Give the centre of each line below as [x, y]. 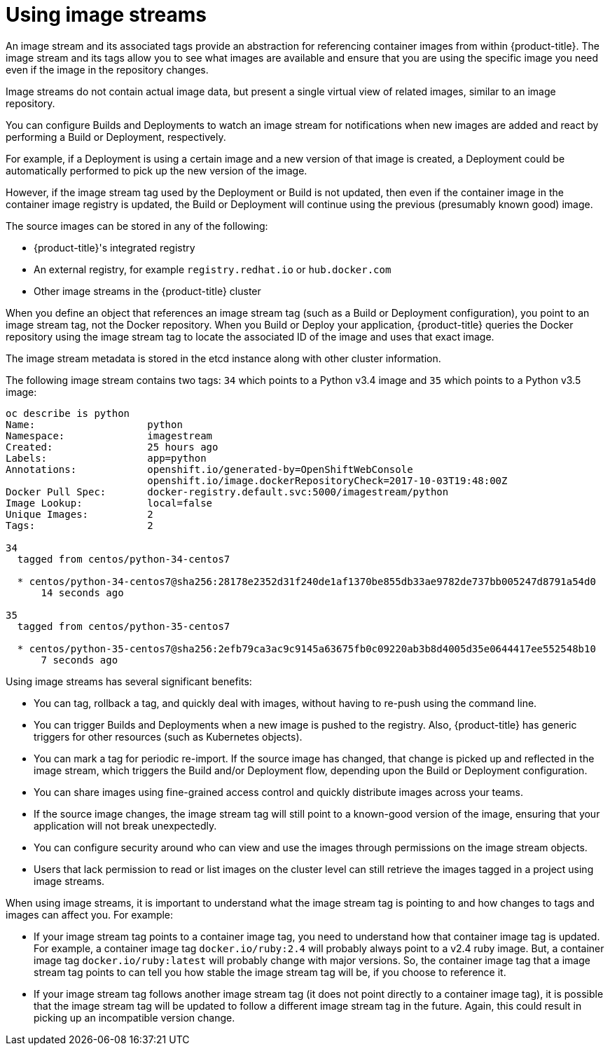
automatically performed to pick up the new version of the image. [157, 170]
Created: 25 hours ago [112, 447]
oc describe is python [68, 413]
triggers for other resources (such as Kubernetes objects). [168, 736]
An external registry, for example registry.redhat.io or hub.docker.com [213, 269]
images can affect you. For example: [90, 914]
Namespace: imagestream [109, 435]
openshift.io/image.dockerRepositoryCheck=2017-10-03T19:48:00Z [327, 480]
